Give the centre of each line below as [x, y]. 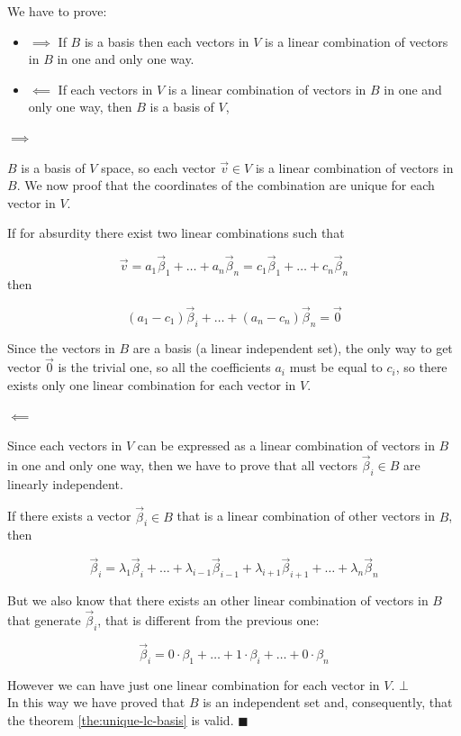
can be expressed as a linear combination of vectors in [286, 445]
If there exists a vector [69, 516]
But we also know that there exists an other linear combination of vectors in [218, 600]
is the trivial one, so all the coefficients [164, 367]
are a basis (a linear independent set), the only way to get [293, 347]
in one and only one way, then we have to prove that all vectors [183, 464]
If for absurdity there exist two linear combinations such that [176, 233]
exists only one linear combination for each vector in [152, 384]
